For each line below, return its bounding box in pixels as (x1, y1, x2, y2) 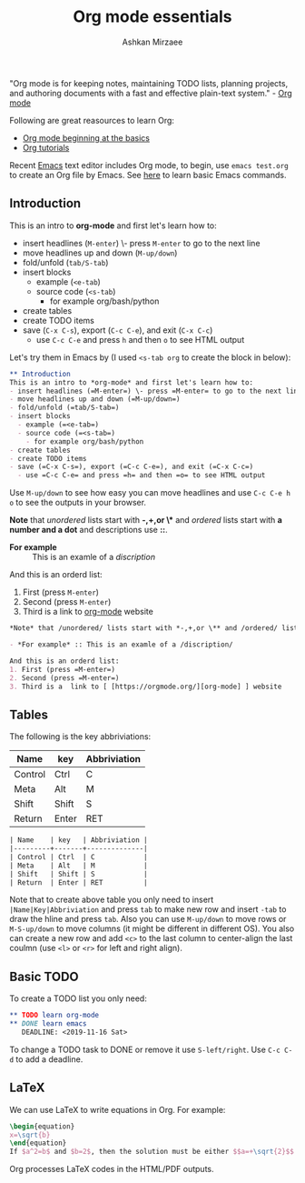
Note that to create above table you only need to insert (9, 894, 214, 906)
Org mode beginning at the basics (22, 132, 150, 143)
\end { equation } (9, 1138, 67, 1148)
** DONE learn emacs (9, 1019, 88, 1028)
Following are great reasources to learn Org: (9, 115, 175, 125)
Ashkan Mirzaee (122, 36, 183, 47)
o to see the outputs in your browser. (9, 497, 147, 508)
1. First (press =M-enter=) (9, 665, 116, 674)
